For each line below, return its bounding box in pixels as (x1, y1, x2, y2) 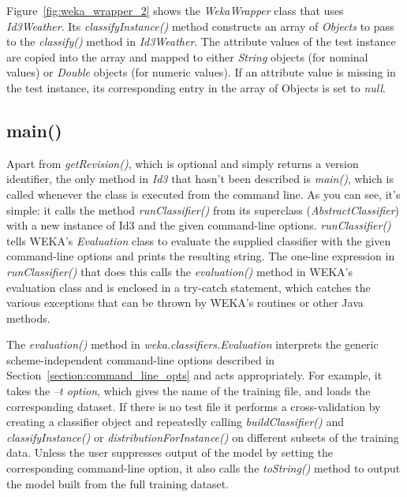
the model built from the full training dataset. (6, 475, 230, 491)
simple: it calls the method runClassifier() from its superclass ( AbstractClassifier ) (6, 201, 400, 218)
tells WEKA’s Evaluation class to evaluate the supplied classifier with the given (6, 232, 391, 248)
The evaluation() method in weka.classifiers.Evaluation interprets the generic (6, 336, 379, 353)
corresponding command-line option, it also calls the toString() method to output (6, 460, 401, 476)
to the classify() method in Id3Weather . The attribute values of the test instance (6, 33, 396, 50)
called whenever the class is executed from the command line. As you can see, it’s (6, 185, 401, 202)
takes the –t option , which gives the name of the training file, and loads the (6, 383, 371, 399)
